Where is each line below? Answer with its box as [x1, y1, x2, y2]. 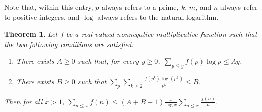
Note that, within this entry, [4, 2, 93, 12]
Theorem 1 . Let [4, 29, 58, 39]
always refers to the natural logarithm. [97, 11, 219, 22]
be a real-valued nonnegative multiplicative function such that [66, 29, 257, 39]
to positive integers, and [4, 11, 80, 22]
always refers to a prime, [101, 2, 179, 12]
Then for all [4, 96, 43, 106]
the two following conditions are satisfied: [4, 38, 134, 49]
